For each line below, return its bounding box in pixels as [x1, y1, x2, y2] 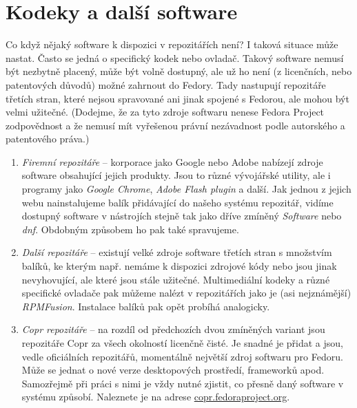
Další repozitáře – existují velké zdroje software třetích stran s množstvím [21, 245, 332, 259]
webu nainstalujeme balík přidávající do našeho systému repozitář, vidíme [21, 195, 334, 209]
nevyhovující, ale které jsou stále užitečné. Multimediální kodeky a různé [21, 272, 330, 286]
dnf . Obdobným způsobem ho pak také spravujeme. [21, 222, 239, 236]
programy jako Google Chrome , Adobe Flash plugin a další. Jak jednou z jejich [21, 182, 351, 196]
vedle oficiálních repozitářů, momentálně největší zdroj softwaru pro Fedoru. [21, 349, 343, 363]
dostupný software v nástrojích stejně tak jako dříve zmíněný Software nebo [21, 208, 342, 223]
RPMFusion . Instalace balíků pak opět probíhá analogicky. [21, 299, 270, 313]
